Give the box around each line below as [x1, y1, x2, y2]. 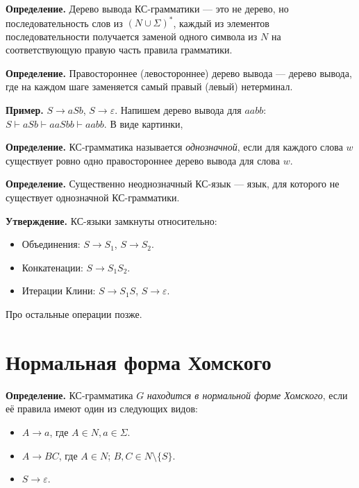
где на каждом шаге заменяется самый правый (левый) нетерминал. [6, 79, 293, 94]
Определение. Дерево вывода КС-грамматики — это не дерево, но [6, 1, 289, 15]
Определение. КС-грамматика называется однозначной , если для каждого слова [6, 140, 343, 154]
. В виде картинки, [103, 116, 183, 131]
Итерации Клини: [22, 283, 96, 298]
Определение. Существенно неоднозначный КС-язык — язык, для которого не [6, 176, 340, 191]
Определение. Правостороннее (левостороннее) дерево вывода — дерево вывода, [6, 65, 352, 80]
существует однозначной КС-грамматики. [6, 190, 180, 205]
